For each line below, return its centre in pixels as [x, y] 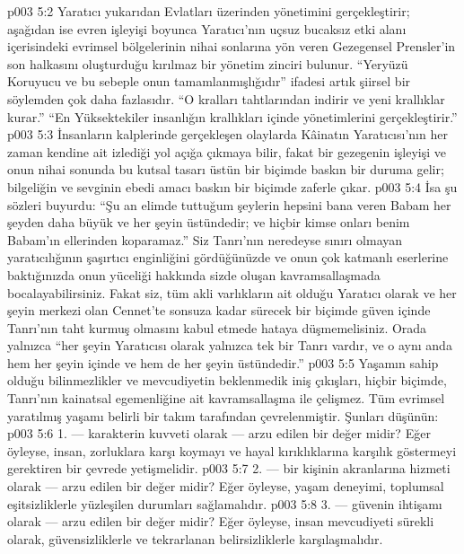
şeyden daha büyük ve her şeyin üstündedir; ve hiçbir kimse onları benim [209, 222]
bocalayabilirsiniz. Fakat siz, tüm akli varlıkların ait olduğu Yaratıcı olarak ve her [232, 292]
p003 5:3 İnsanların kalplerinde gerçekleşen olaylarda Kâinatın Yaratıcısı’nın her [228, 134]
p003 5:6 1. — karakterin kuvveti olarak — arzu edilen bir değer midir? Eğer [219, 433]
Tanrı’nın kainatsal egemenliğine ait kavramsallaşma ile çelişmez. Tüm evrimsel [226, 398]
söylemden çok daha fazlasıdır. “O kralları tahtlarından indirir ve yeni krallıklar [226, 98]
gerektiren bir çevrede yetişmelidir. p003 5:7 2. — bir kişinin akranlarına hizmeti [229, 468]
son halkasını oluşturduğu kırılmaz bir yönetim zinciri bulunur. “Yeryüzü [208, 63]
